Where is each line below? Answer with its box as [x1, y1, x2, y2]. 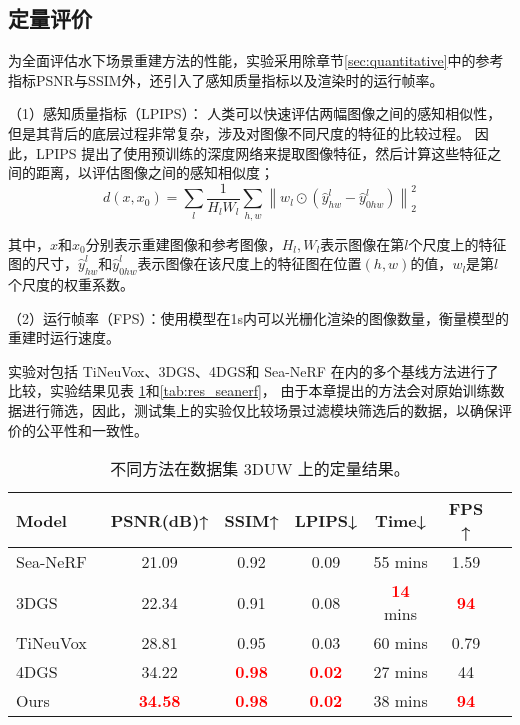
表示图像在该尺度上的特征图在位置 [137, 253, 362, 274]
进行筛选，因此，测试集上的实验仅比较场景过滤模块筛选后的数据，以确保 [21, 399, 498, 420]
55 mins [373, 550, 428, 574]
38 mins [373, 689, 428, 713]
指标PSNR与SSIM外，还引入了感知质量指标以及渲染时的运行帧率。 [8, 69, 444, 90]
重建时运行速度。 [8, 327, 120, 348]
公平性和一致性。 [35, 419, 148, 440]
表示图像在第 [320, 233, 405, 254]
